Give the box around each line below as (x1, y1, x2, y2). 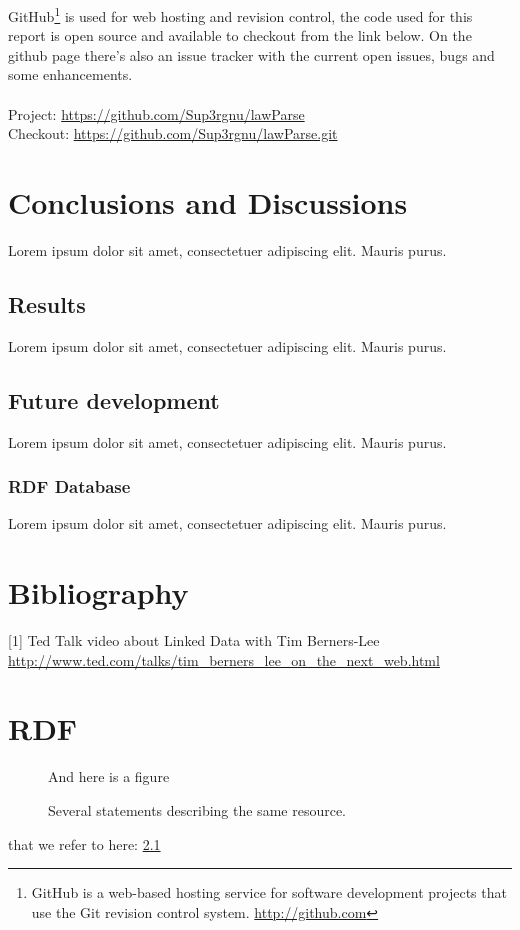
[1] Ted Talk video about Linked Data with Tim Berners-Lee (8, 630, 380, 651)
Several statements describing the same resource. (48, 799, 346, 820)
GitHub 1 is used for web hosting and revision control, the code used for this (8, 3, 473, 26)
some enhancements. (8, 64, 133, 85)
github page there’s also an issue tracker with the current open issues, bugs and (8, 44, 495, 65)
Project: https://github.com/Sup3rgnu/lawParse (8, 103, 305, 124)
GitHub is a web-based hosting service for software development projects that (31, 882, 507, 903)
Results (8, 288, 86, 319)
